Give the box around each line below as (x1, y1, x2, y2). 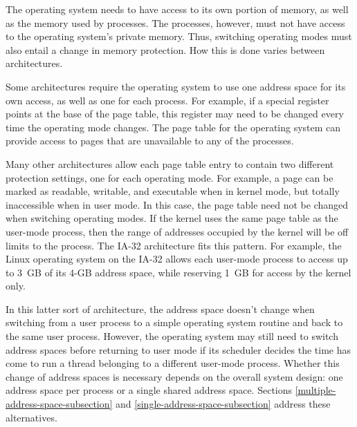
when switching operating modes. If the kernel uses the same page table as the (6, 211, 338, 225)
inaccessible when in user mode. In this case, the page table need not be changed (6, 197, 349, 211)
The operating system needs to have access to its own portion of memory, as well (6, 2, 349, 16)
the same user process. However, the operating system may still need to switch (6, 329, 338, 343)
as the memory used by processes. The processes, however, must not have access (6, 15, 345, 30)
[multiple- (295, 383, 336, 397)
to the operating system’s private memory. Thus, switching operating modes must (6, 29, 352, 44)
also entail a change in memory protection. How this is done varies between (6, 42, 325, 57)
